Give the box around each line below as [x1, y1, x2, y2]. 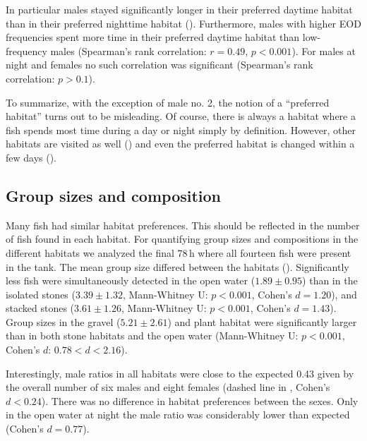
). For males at [291, 43, 356, 58]
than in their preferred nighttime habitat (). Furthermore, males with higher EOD [6, 16, 361, 30]
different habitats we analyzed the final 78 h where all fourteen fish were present [6, 245, 351, 260]
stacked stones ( [6, 301, 75, 315]
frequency [6, 43, 47, 58]
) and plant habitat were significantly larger [167, 314, 357, 329]
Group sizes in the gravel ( [6, 314, 121, 329]
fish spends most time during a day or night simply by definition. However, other [6, 122, 356, 137]
